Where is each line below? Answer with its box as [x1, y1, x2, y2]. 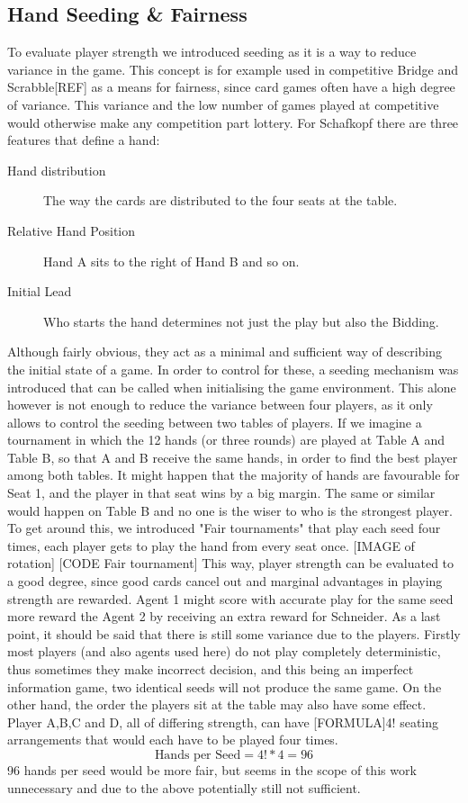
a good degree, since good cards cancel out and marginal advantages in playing [7, 572, 443, 591]
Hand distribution [7, 160, 106, 179]
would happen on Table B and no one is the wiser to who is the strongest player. [7, 501, 453, 519]
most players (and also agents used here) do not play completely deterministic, [7, 642, 441, 661]
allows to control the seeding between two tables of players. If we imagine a [7, 412, 422, 431]
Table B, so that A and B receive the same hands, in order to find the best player [7, 447, 458, 466]
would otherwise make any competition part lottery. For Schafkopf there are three [7, 113, 459, 131]
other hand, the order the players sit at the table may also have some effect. [7, 695, 427, 714]
